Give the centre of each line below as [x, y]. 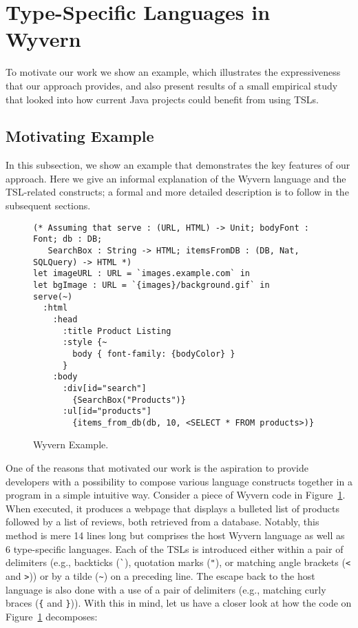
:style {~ [85, 343]
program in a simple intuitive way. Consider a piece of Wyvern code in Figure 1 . [176, 495]
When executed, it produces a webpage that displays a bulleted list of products [173, 508]
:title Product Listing [117, 331]
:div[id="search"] [104, 388]
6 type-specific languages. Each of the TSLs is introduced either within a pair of [175, 548]
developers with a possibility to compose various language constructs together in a [179, 481]
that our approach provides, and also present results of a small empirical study [172, 85]
